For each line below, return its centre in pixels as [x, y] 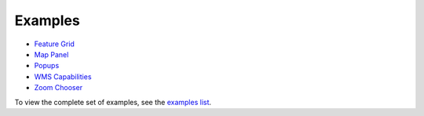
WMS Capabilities [63, 76]
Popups [47, 66]
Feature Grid [54, 44]
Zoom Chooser [58, 88]
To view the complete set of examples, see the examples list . [113, 102]
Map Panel [51, 54]
